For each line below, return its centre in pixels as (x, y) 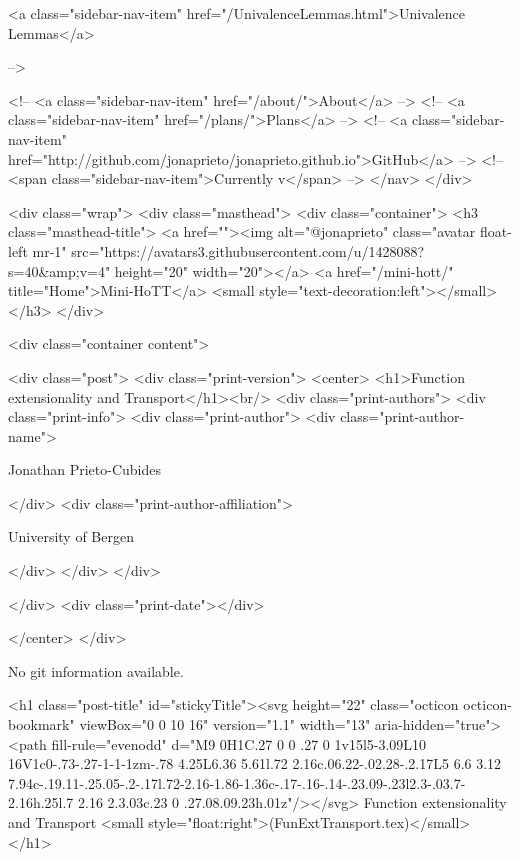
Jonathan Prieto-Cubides (84, 469)
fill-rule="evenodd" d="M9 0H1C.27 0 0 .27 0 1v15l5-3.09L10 (239, 743)
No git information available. (96, 670)
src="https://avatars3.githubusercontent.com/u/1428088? (248, 250)
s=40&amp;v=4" (59, 270)
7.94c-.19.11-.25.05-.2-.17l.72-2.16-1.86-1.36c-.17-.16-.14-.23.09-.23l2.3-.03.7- (237, 782)
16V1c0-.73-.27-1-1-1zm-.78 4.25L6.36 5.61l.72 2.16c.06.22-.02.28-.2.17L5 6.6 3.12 (255, 763)
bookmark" (41, 724)
